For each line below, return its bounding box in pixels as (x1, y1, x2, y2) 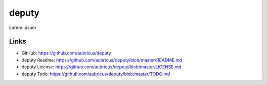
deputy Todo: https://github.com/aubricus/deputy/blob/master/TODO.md (21, 71, 170, 77)
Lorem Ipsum (9, 25, 36, 30)
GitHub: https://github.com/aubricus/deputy (21, 50, 111, 56)
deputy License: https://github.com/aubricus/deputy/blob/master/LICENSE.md (21, 64, 181, 70)
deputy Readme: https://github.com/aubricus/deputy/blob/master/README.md (21, 57, 182, 63)
